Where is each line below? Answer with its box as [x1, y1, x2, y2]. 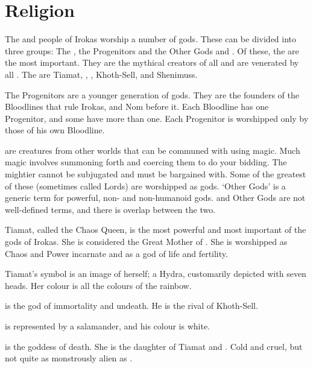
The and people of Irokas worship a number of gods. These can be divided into [5, 33, 297, 45]
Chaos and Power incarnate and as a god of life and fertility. [5, 247, 228, 259]
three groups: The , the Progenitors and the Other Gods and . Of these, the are [5, 44, 299, 57]
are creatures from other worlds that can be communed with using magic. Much [5, 144, 300, 156]
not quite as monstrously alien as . [5, 352, 133, 364]
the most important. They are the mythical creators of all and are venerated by [5, 56, 299, 69]
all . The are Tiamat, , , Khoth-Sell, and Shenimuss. [5, 68, 198, 80]
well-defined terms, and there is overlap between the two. [5, 203, 216, 215]
